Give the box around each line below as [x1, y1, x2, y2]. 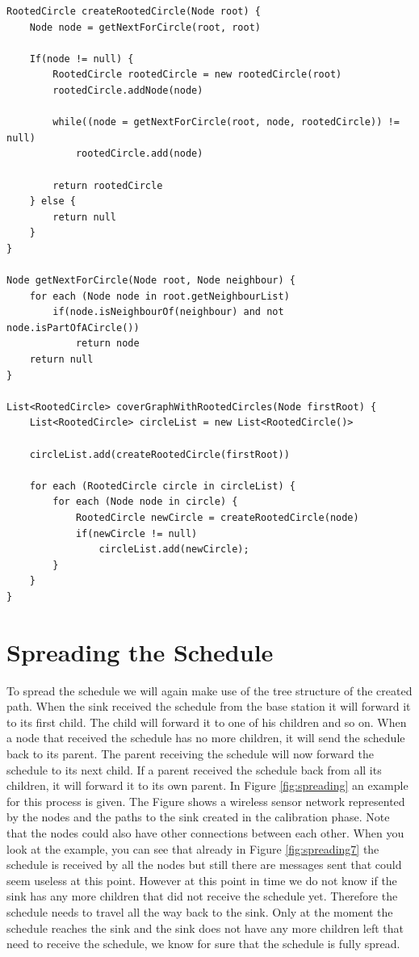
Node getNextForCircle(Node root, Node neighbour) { [6, 275, 295, 287]
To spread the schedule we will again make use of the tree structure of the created [6, 682, 413, 699]
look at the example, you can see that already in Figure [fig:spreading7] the [6, 840, 379, 857]
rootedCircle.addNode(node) [52, 84, 203, 96]
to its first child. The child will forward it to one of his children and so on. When [6, 713, 407, 730]
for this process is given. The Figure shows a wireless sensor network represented [6, 792, 405, 809]
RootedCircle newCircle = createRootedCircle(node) [75, 512, 359, 523]
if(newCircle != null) [75, 527, 198, 539]
